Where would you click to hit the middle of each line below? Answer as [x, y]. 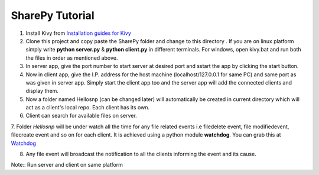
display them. [42, 91]
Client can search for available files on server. [81, 116]
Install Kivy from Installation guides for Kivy [78, 33]
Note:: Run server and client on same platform [67, 165]
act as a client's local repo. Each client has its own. [88, 108]
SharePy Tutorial [53, 15]
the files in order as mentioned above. [72, 58]
